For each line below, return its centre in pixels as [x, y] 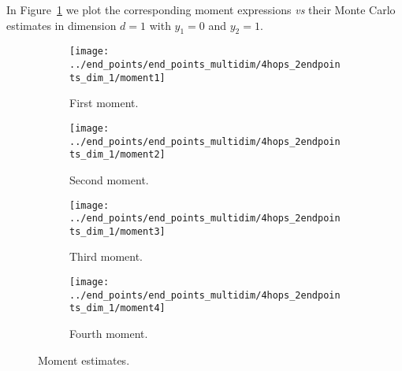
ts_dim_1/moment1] [117, 78]
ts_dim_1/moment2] [117, 155]
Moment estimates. [84, 360]
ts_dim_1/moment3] [117, 231]
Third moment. [106, 256]
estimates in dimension [61, 25]
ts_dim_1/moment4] [117, 308]
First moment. [104, 103]
